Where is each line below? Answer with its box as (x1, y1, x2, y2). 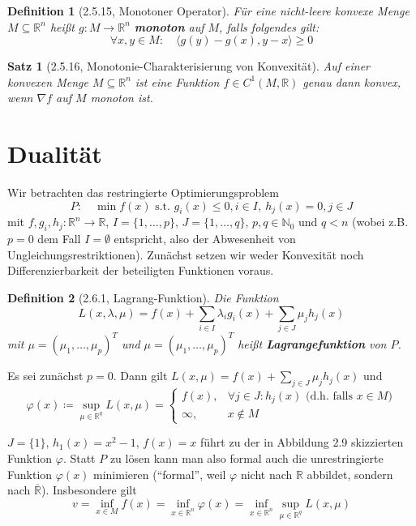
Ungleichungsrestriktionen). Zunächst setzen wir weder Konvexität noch (7, 246, 364, 263)
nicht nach (240, 465, 293, 482)
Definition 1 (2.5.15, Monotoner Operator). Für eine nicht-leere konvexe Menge (7, 2, 410, 19)
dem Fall (37, 230, 81, 247)
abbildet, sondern (307, 465, 393, 482)
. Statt (62, 449, 96, 466)
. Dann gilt (113, 367, 168, 384)
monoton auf (134, 18, 204, 35)
